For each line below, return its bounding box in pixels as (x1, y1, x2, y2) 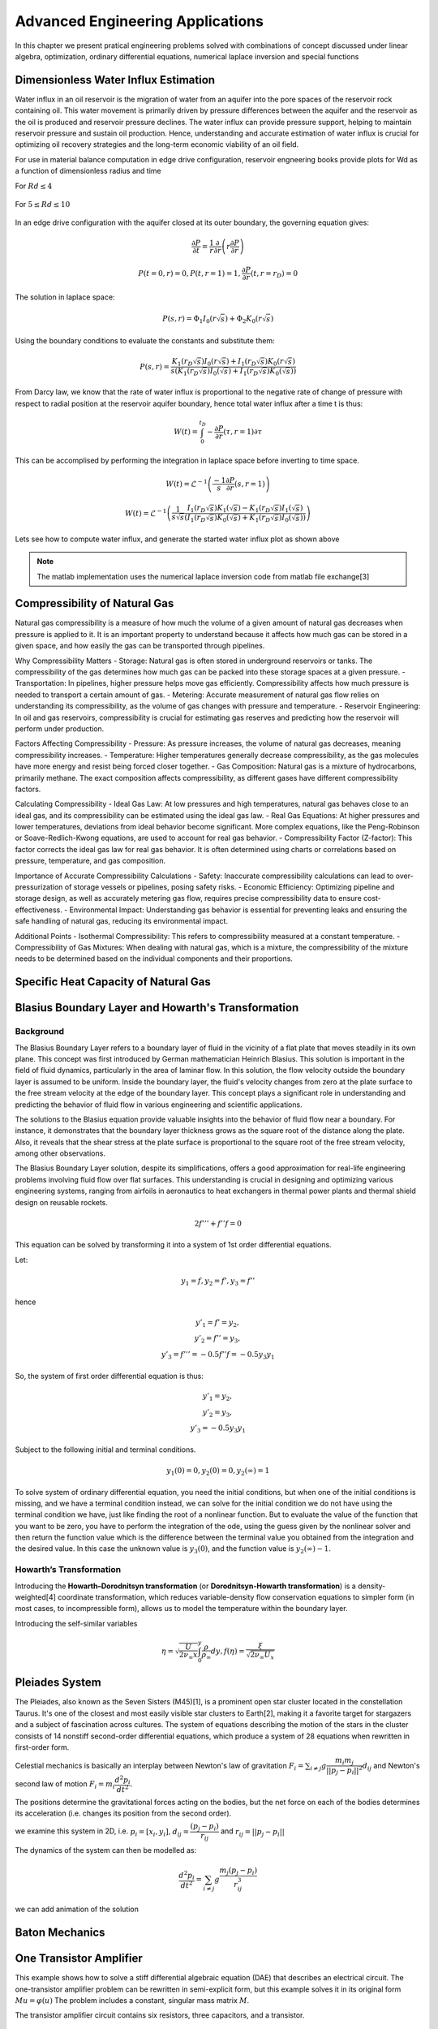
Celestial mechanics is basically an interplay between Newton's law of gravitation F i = (15, 1760, 304, 1773)
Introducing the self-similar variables (15, 1618, 138, 1628)
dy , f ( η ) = (211, 1646, 245, 1656)
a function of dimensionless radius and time (15, 166, 161, 176)
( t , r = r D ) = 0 (250, 269, 298, 280)
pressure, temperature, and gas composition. (15, 856, 166, 866)
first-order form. (15, 1742, 70, 1752)
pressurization (15, 882, 63, 892)
